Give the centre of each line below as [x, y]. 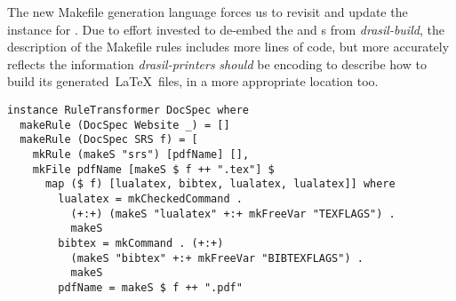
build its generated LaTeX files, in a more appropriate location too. [193, 81]
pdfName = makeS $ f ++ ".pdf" [150, 287]
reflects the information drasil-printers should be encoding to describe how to [217, 63]
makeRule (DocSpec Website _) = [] [125, 125]
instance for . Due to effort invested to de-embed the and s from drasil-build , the [226, 29]
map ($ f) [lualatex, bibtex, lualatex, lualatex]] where [220, 184]
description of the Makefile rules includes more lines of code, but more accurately [228, 47]
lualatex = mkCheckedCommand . [150, 198]
